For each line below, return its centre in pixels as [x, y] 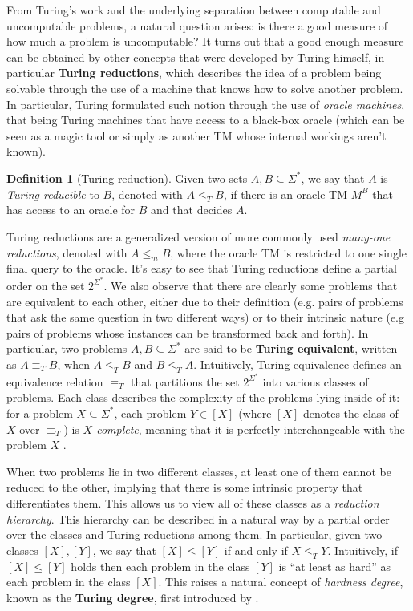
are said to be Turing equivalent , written [291, 348]
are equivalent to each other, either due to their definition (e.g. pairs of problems [205, 301]
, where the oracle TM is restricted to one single [288, 252]
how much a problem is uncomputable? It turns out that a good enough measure [205, 41]
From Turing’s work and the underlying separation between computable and [194, 10]
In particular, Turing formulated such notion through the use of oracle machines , [206, 104]
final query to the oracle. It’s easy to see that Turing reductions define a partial [202, 268]
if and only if [256, 550]
